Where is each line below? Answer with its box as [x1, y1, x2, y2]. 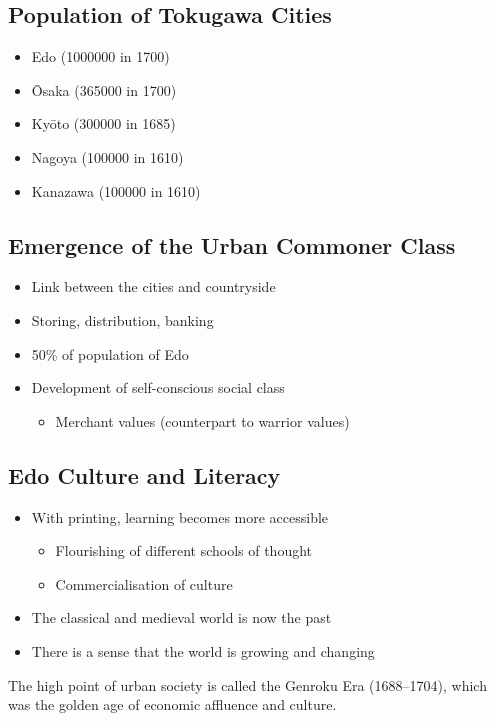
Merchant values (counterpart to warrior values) [55, 410, 350, 431]
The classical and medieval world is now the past [31, 607, 332, 628]
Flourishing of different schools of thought [55, 540, 313, 561]
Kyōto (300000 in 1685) [31, 113, 176, 134]
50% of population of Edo [31, 343, 189, 364]
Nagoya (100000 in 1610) [31, 146, 184, 167]
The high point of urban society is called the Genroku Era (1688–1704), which [8, 674, 487, 695]
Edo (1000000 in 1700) [31, 46, 170, 67]
